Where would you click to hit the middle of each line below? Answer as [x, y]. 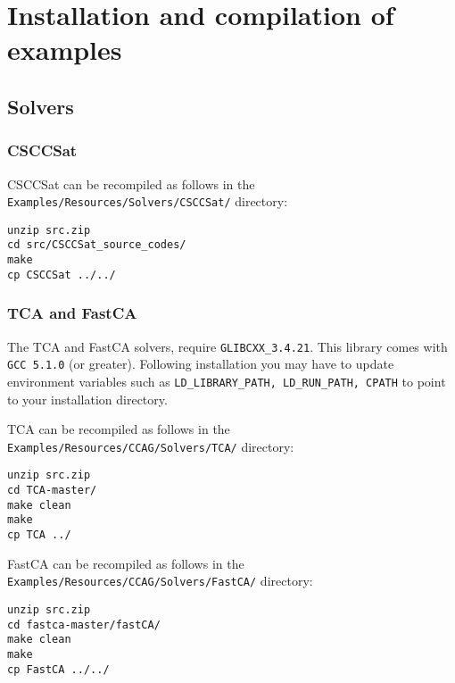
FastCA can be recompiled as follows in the [126, 563]
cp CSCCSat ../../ [62, 275]
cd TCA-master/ [52, 491]
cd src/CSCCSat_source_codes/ [97, 245]
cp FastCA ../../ [58, 669]
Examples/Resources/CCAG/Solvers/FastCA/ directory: [160, 581]
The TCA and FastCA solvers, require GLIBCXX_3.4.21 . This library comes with [227, 346]
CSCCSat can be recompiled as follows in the [131, 183]
